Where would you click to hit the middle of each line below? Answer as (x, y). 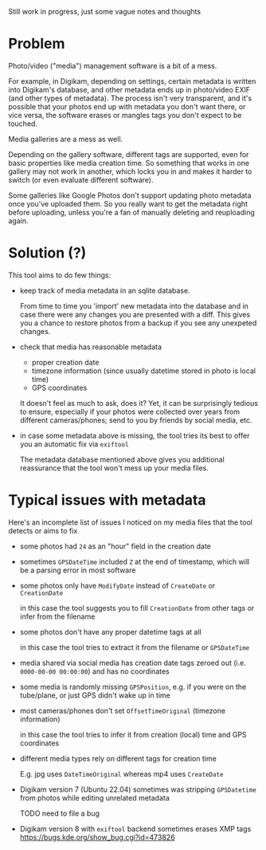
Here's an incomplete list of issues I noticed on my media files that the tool (131, 522)
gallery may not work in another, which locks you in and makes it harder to (130, 171)
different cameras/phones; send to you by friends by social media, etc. (136, 420)
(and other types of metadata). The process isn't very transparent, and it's (130, 98)
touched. (23, 124)
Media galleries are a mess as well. (66, 139)
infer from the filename (57, 616)
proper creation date (65, 362)
